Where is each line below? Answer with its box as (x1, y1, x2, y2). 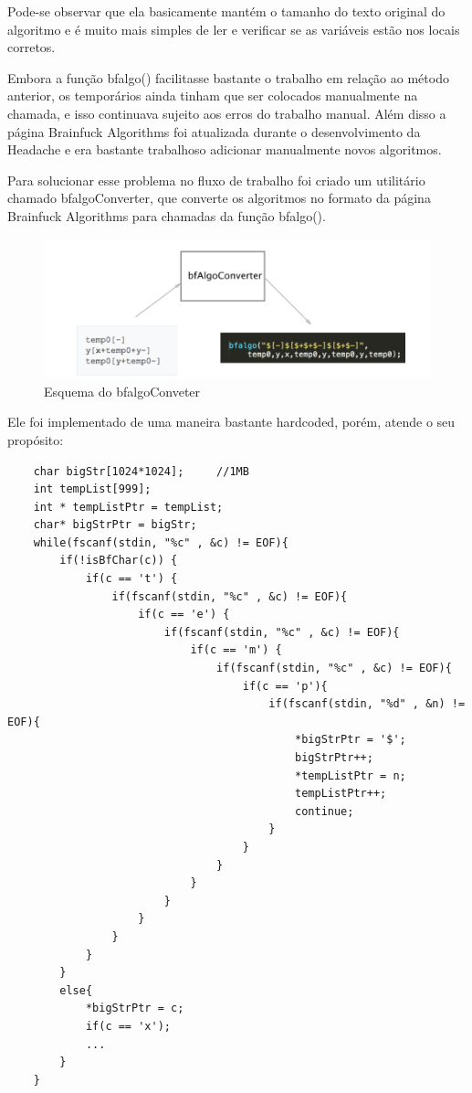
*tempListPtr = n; (295, 769, 406, 782)
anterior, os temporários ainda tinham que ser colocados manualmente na (7, 86, 418, 105)
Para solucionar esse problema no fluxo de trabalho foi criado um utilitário (7, 170, 425, 189)
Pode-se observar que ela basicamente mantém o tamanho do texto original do (7, 2, 446, 20)
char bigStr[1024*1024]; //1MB (33, 464, 249, 478)
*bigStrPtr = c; (85, 1002, 184, 1015)
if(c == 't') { (85, 572, 178, 586)
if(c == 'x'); (85, 1019, 171, 1033)
